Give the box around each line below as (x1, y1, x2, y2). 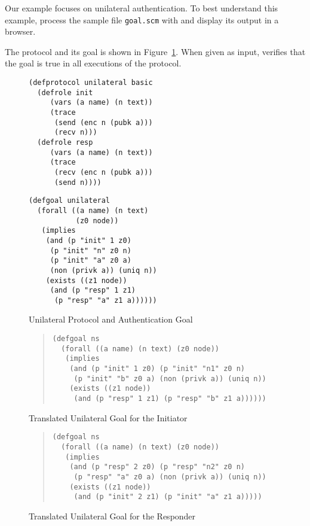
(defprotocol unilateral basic (29, 78, 153, 87)
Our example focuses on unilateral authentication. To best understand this (5, 2, 278, 14)
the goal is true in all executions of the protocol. (5, 57, 182, 69)
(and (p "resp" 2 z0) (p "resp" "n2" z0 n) (69, 463, 245, 472)
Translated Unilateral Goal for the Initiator (29, 411, 188, 424)
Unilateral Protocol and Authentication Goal (29, 313, 193, 326)
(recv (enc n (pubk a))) (54, 168, 153, 177)
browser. (5, 25, 36, 38)
